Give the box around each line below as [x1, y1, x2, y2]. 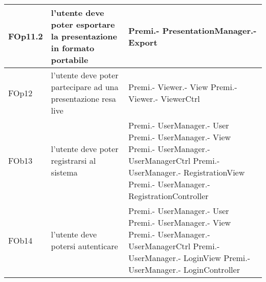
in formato [51, 42, 95, 54]
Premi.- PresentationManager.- [128, 24, 257, 36]
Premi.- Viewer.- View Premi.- [128, 81, 237, 93]
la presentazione [51, 30, 117, 42]
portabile [51, 54, 88, 66]
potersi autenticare [51, 240, 118, 252]
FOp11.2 [8, 30, 43, 42]
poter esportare [51, 18, 115, 30]
